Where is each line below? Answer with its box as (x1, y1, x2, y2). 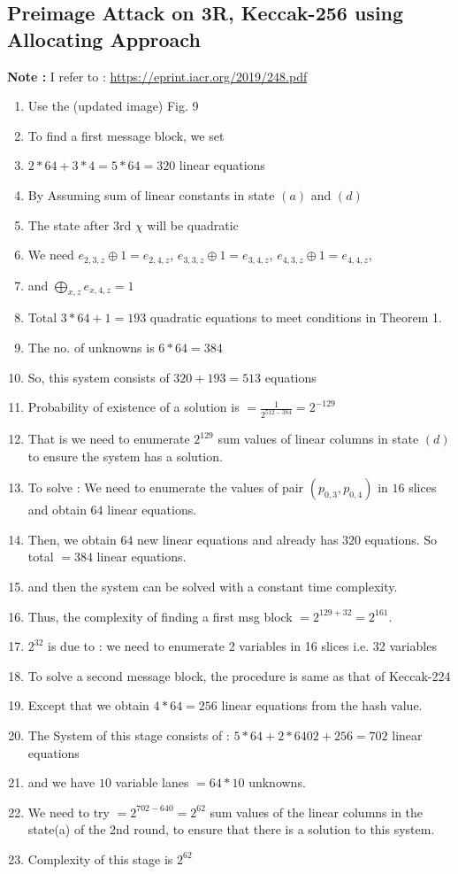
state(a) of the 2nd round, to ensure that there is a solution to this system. (27, 820, 435, 839)
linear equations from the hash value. (221, 696, 423, 715)
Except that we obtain (27, 696, 149, 715)
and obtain (27, 500, 87, 519)
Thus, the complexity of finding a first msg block (27, 607, 293, 625)
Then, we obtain (27, 530, 117, 548)
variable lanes (115, 773, 189, 792)
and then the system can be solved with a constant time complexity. (27, 577, 398, 596)
